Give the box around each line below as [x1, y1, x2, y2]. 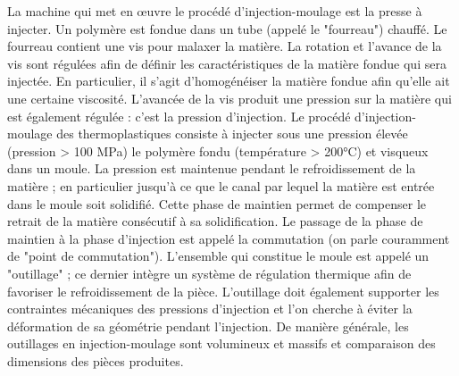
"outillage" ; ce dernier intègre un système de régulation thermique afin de [7, 263, 412, 282]
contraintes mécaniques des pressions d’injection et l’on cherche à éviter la [7, 299, 413, 318]
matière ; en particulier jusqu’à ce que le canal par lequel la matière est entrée [7, 176, 435, 195]
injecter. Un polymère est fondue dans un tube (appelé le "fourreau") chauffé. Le [7, 19, 447, 38]
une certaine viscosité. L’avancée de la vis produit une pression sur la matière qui [7, 88, 452, 107]
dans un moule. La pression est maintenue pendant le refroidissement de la [7, 159, 416, 178]
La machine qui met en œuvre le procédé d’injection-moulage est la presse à [7, 2, 422, 20]
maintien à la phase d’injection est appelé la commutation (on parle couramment [7, 229, 450, 247]
